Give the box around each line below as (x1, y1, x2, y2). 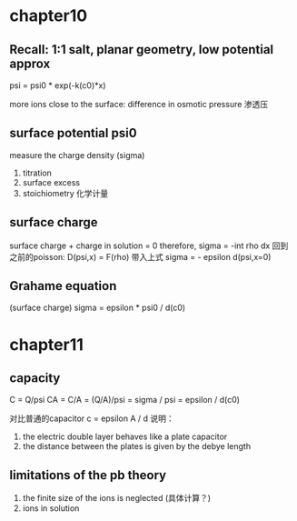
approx (9, 55, 51, 71)
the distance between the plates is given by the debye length (22, 441, 252, 452)
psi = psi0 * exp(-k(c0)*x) (9, 80, 106, 91)
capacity (9, 370, 61, 386)
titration (22, 167, 53, 178)
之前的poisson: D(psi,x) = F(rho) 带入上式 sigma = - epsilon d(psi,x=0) (9, 251, 272, 262)
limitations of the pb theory (9, 467, 166, 483)
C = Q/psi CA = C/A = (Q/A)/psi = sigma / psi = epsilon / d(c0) (9, 395, 241, 406)
